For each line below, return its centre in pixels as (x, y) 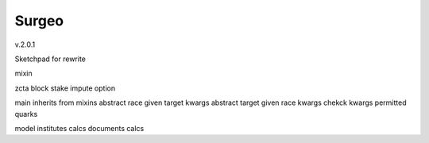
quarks (26, 114)
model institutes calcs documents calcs (79, 128)
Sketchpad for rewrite (50, 59)
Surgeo (39, 21)
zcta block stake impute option (65, 88)
